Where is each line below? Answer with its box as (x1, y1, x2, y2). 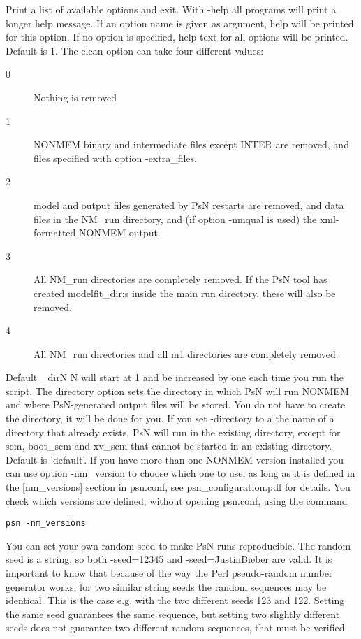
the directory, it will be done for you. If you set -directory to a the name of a (6, 411, 334, 426)
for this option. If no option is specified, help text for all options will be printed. (6, 29, 348, 44)
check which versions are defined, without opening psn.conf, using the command (6, 493, 348, 508)
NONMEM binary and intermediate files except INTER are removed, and (34, 137, 349, 152)
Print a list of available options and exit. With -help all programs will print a (6, 2, 337, 16)
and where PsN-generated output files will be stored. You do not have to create (6, 397, 346, 412)
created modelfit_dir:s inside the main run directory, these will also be (34, 285, 336, 300)
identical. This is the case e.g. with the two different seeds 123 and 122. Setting (6, 593, 345, 608)
